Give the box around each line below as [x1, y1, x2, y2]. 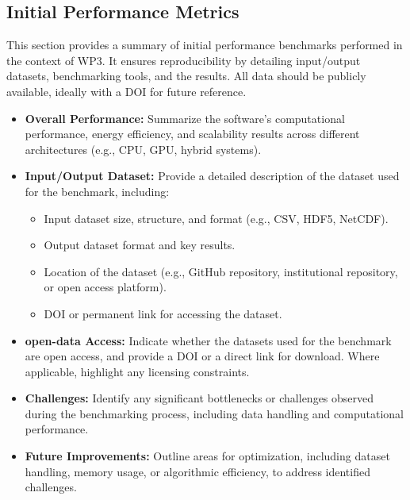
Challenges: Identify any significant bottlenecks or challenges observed [25, 390, 374, 406]
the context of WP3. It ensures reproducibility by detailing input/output [6, 52, 361, 68]
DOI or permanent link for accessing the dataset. [44, 305, 282, 321]
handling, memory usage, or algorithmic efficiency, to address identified [25, 463, 370, 479]
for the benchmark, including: [25, 183, 170, 199]
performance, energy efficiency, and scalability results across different [25, 125, 360, 142]
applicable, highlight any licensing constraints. [25, 363, 250, 379]
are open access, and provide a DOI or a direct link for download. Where [25, 348, 380, 364]
